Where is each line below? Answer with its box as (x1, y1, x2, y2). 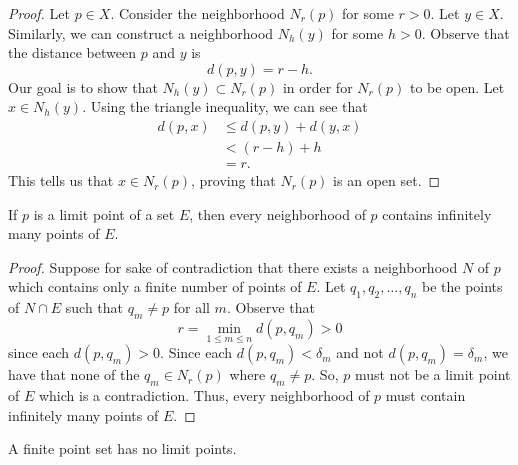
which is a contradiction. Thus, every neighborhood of (38, 385, 370, 406)
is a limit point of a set (33, 203, 175, 224)
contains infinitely (382, 203, 492, 224)
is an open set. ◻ (333, 170, 441, 191)
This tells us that (8, 170, 114, 191)
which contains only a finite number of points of (8, 276, 302, 297)
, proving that (190, 170, 276, 191)
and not (336, 342, 384, 363)
